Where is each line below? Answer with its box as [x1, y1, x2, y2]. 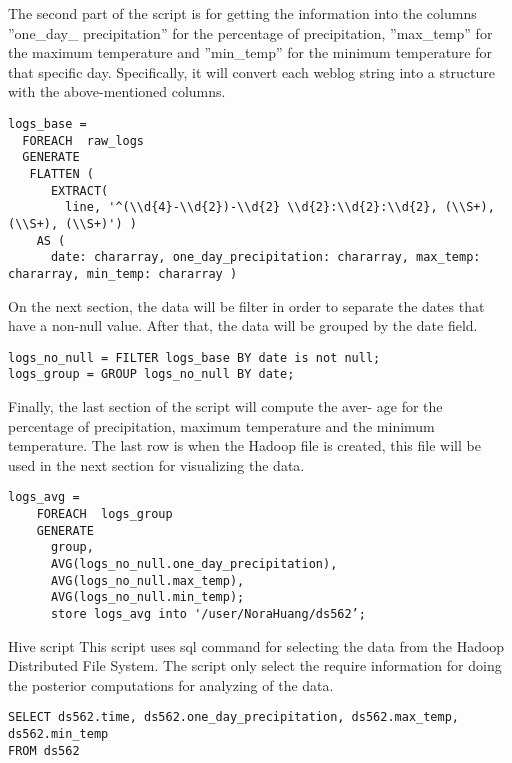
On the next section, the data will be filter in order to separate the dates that [8, 295, 485, 316]
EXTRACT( [50, 183, 109, 198]
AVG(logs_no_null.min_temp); [50, 590, 245, 605]
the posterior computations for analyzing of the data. [8, 674, 334, 695]
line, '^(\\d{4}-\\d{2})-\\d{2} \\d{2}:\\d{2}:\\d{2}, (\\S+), [65, 200, 495, 215]
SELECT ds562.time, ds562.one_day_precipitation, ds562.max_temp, [8, 710, 460, 725]
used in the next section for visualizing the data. [8, 454, 305, 475]
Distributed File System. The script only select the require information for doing [8, 655, 502, 676]
